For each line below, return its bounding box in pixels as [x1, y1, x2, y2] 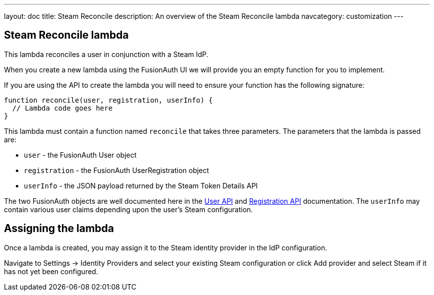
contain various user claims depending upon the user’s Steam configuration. [4, 205, 253, 214]
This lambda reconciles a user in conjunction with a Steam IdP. [4, 50, 209, 59]
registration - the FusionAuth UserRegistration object [24, 166, 209, 175]
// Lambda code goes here [12, 104, 113, 112]
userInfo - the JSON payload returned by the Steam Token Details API [24, 181, 258, 190]
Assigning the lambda [4, 222, 114, 235]
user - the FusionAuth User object [24, 150, 137, 159]
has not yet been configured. [4, 267, 98, 276]
